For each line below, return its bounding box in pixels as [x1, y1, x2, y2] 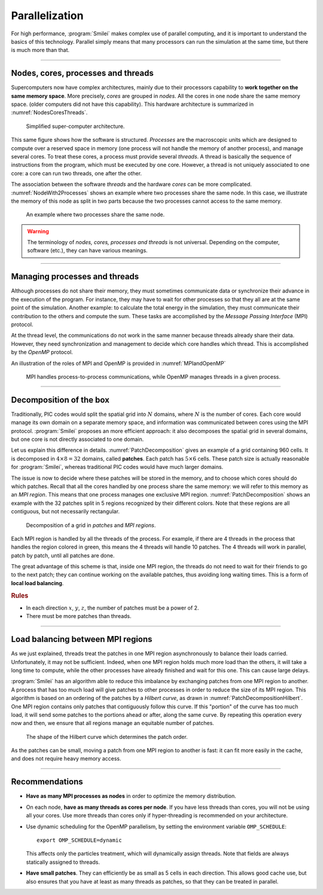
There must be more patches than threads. [26, 613, 132, 620]
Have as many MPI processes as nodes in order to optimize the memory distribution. [26, 793, 236, 800]
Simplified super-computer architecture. [26, 123, 125, 130]
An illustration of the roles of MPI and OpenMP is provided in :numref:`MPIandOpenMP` [11, 360, 226, 367]
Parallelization [11, 9, 84, 22]
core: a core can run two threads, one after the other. [11, 169, 142, 176]
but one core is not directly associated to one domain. [11, 436, 144, 443]
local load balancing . [11, 579, 64, 586]
